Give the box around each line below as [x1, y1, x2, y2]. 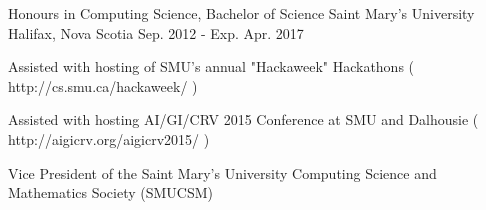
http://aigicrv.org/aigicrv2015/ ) [8, 128, 210, 149]
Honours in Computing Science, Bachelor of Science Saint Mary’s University [8, 3, 475, 23]
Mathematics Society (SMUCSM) [8, 182, 214, 203]
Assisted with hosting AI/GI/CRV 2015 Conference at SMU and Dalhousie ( [8, 109, 479, 130]
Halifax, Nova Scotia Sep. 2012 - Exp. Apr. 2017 [8, 22, 304, 43]
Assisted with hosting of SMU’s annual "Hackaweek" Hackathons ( [8, 56, 415, 77]
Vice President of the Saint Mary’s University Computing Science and [8, 162, 437, 183]
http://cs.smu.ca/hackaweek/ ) [8, 75, 198, 96]
